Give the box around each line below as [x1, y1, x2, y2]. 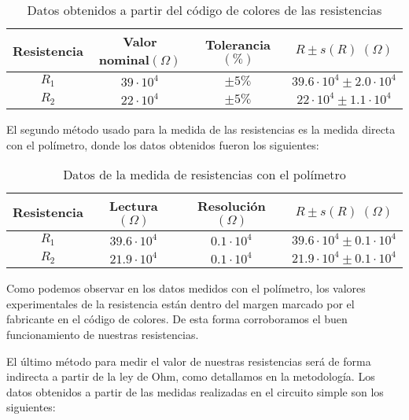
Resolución [197, 197, 266, 216]
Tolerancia [204, 35, 271, 53]
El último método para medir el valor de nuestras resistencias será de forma [6, 352, 371, 369]
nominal [98, 50, 149, 68]
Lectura [109, 197, 158, 216]
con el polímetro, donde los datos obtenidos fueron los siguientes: [6, 136, 319, 153]
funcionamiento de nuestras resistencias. [6, 326, 199, 342]
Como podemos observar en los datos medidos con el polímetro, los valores [6, 280, 366, 297]
